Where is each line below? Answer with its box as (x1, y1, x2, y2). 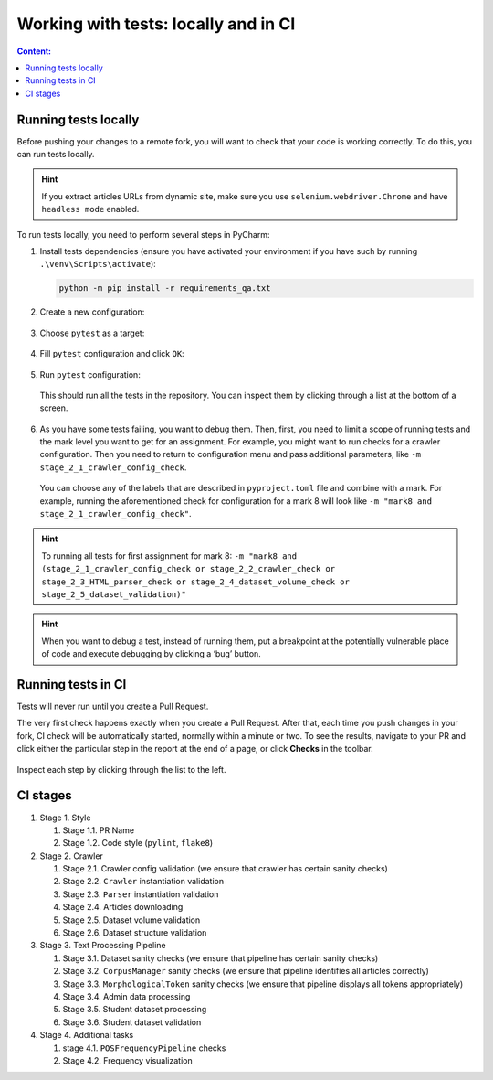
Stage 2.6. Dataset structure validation (62, 927, 207, 938)
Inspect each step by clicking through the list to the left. (16, 764, 226, 775)
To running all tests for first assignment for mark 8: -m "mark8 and (41, 550, 297, 561)
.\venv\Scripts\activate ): (39, 259, 157, 270)
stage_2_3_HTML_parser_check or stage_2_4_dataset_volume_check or (41, 576, 351, 587)
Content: (16, 46, 52, 57)
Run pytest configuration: (39, 369, 141, 380)
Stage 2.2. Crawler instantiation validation (62, 876, 224, 887)
